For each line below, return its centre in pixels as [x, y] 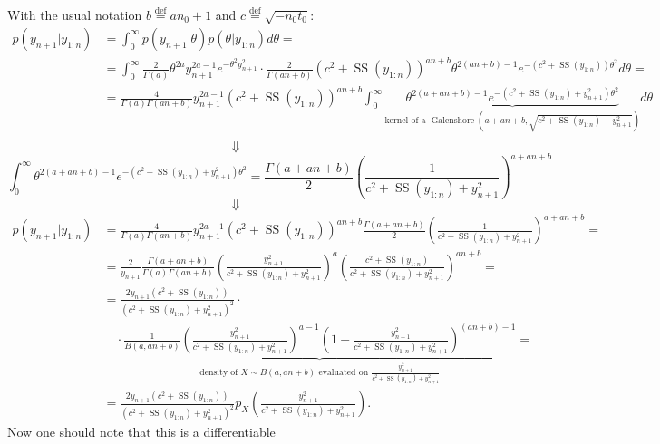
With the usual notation [75, 14]
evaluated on [344, 373]
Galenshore [453, 120]
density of [219, 373]
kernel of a [405, 120]
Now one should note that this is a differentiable [141, 432]
